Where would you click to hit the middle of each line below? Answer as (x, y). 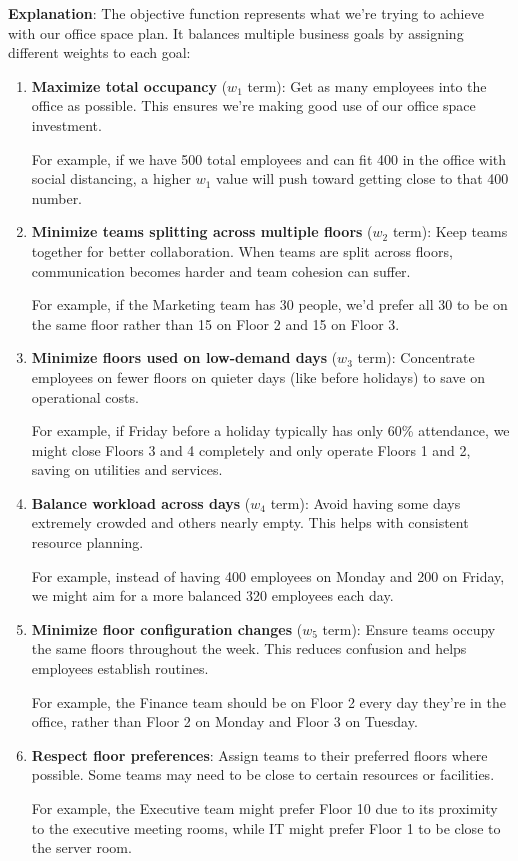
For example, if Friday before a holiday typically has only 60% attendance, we (270, 430)
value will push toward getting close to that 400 (362, 178)
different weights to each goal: (99, 52)
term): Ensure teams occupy (409, 628)
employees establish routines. (120, 668)
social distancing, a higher (111, 178)
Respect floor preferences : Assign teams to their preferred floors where (259, 754)
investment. (66, 124)
